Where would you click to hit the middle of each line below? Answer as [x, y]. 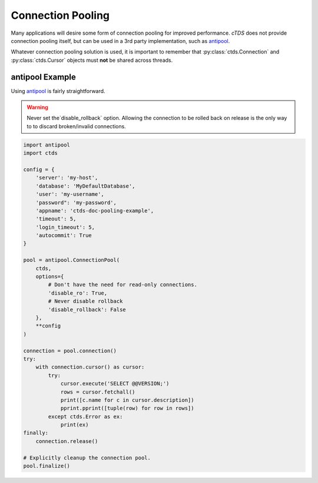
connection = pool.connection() [70, 351]
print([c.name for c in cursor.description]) [127, 400]
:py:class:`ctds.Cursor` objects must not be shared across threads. [92, 60]
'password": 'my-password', [76, 202]
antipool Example [43, 77]
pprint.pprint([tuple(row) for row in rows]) [127, 408]
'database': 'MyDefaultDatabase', [85, 186]
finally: [36, 433]
